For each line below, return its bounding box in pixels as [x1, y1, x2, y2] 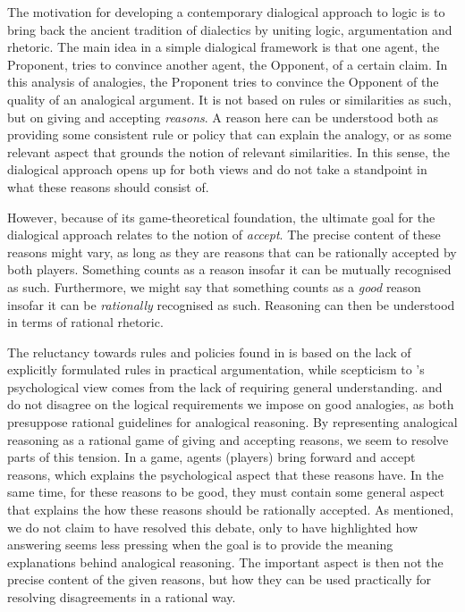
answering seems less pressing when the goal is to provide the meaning [7, 535, 393, 554]
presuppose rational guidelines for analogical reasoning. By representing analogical [7, 413, 458, 432]
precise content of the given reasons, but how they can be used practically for [7, 570, 432, 589]
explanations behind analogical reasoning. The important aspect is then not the [7, 552, 444, 571]
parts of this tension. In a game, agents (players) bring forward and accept [7, 448, 416, 466]
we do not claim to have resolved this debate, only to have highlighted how [7, 517, 418, 536]
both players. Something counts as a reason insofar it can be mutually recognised [7, 260, 452, 279]
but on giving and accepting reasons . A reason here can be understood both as [7, 107, 439, 126]
